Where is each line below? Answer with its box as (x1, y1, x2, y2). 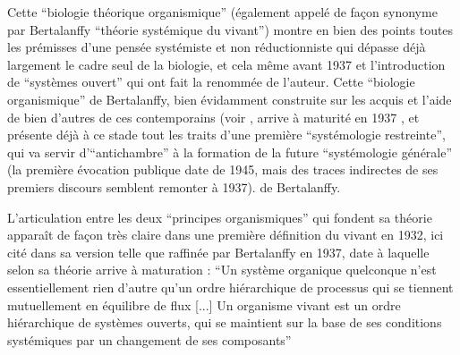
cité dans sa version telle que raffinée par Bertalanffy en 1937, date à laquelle (7, 242, 430, 261)
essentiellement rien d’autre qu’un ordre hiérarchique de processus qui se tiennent (7, 277, 454, 296)
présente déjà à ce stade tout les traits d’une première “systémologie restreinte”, (7, 125, 446, 144)
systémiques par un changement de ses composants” (7, 330, 292, 349)
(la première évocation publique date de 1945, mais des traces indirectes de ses (7, 160, 439, 179)
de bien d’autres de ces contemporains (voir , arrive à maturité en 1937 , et (7, 107, 420, 126)
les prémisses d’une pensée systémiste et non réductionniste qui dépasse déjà (7, 38, 426, 56)
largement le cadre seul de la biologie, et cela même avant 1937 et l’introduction (7, 55, 446, 73)
